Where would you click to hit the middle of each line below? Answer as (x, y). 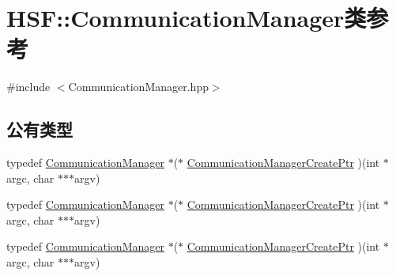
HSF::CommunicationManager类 (187, 18)
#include (28, 87)
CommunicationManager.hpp (138, 87)
